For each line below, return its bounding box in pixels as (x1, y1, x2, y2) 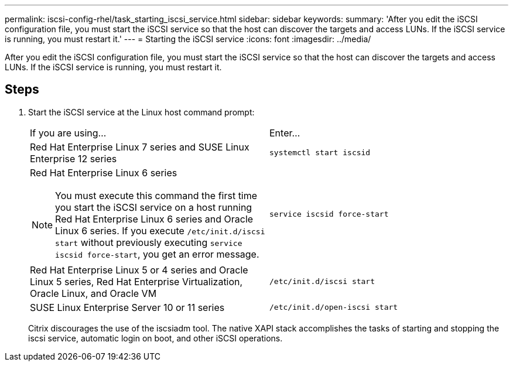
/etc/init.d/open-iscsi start (269, 303, 398, 312)
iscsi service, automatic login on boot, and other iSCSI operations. (28, 333, 283, 343)
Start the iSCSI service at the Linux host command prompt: (28, 107, 255, 117)
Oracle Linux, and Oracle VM (30, 287, 157, 299)
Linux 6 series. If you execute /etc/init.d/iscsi (55, 224, 265, 237)
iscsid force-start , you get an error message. (55, 248, 259, 260)
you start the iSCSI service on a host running (55, 201, 252, 213)
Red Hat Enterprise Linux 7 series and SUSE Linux (30, 141, 249, 153)
